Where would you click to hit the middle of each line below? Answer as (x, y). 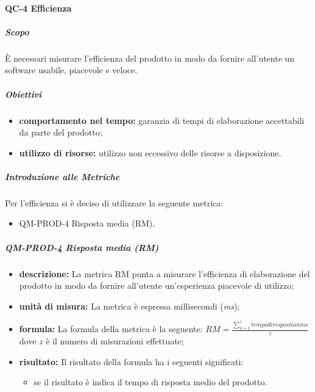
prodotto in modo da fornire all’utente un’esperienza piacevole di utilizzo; (157, 285)
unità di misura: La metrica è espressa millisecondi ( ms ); (129, 306)
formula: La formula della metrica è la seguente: (111, 329)
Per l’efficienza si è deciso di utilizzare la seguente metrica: (114, 202)
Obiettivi (23, 94)
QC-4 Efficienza (38, 8)
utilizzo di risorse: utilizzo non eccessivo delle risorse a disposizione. (150, 152)
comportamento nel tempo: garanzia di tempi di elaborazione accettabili (162, 120)
